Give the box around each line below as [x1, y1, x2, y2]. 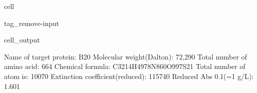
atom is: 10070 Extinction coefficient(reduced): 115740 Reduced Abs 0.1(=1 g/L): [4, 70, 254, 81]
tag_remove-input [4, 17, 59, 28]
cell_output [4, 34, 40, 45]
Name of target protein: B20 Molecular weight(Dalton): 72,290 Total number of [4, 51, 247, 61]
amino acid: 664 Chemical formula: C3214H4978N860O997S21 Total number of [4, 61, 246, 71]
